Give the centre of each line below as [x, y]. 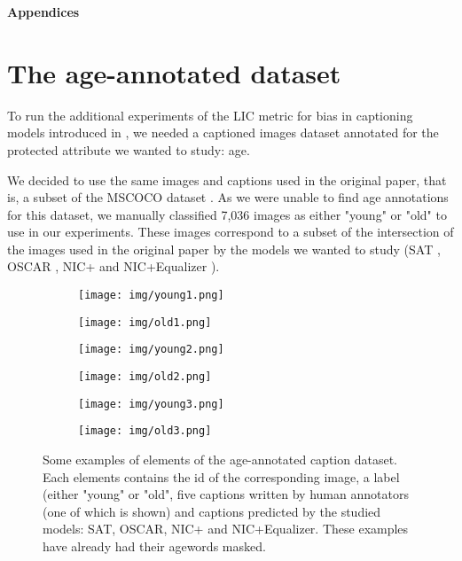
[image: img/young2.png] [151, 350]
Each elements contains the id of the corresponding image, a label [221, 476]
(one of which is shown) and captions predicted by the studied [212, 511]
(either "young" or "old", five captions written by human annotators [226, 494]
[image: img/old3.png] [145, 431]
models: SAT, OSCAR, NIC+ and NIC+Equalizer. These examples [226, 529]
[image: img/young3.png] [151, 404]
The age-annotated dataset [174, 72]
